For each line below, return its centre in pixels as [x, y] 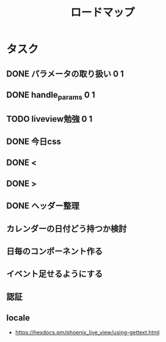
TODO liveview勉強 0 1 [49, 119]
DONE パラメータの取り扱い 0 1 [65, 74]
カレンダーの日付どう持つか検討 [67, 229]
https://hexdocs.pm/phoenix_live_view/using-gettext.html [87, 333]
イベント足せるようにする [55, 274]
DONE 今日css [34, 141]
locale [18, 318]
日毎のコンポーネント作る [54, 251]
